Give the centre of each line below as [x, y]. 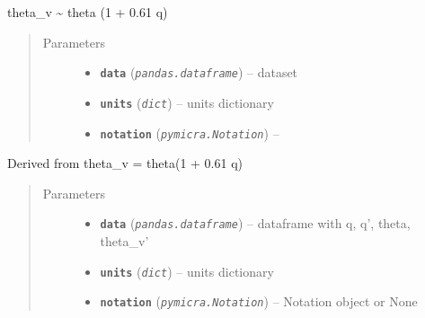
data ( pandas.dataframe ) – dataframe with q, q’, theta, [255, 223]
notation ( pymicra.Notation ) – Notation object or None [259, 301]
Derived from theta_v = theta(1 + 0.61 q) [125, 163]
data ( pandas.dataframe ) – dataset [199, 72]
